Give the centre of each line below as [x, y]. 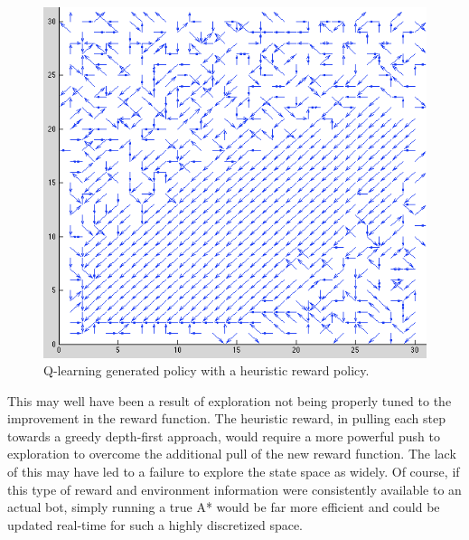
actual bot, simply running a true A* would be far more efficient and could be [224, 507]
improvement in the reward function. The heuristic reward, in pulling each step [226, 418]
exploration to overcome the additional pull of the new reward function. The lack [232, 454]
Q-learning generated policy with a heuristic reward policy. [206, 370]
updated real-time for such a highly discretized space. [155, 524]
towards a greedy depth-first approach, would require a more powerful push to [224, 436]
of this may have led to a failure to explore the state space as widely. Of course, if [234, 472]
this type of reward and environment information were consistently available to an [234, 489]
